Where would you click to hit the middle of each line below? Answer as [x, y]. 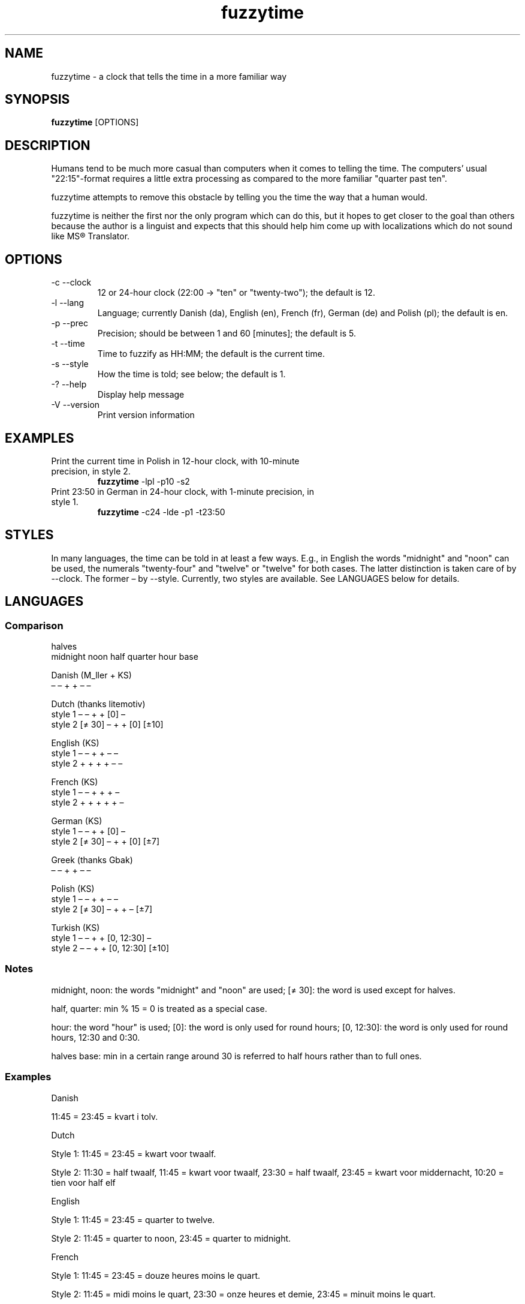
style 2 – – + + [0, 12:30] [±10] [110, 948]
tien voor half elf [83, 1182]
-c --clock [71, 283]
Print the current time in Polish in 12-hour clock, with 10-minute [175, 461]
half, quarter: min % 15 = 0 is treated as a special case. [159, 1008]
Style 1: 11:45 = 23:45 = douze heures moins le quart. [156, 1275]
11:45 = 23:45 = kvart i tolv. [105, 1116]
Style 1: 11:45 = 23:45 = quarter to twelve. [133, 1219]
